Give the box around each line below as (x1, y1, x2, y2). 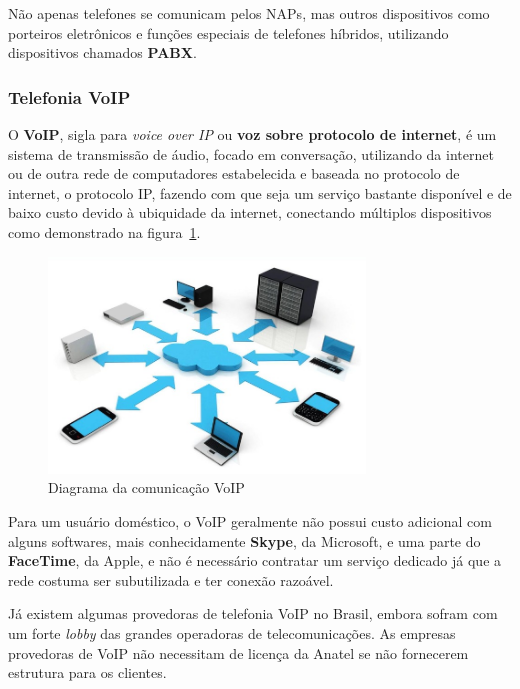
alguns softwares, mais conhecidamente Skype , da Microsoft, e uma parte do (8, 530, 481, 551)
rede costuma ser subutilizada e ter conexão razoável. (8, 569, 334, 590)
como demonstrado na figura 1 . (8, 221, 201, 242)
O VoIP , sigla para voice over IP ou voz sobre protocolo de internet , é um (8, 124, 497, 144)
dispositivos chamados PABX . (8, 42, 197, 63)
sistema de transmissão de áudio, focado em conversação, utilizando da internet (8, 143, 494, 164)
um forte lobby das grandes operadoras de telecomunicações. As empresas (8, 623, 456, 644)
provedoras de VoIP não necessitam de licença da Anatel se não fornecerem (8, 642, 469, 663)
